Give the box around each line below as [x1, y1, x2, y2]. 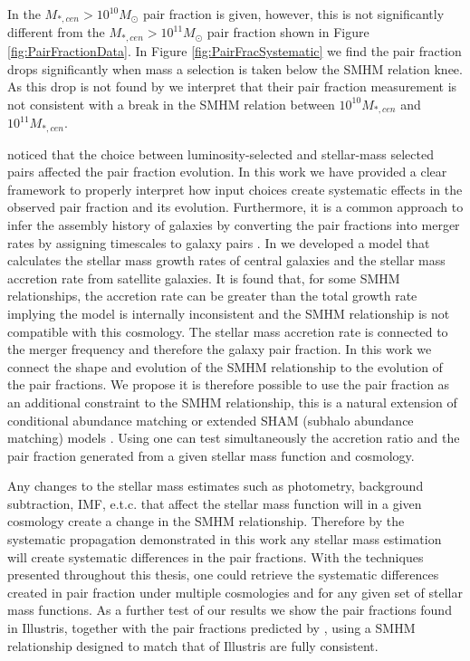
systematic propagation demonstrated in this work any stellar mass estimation [7, 530, 442, 549]
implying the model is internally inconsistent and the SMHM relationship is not [7, 303, 450, 322]
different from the [7, 23, 105, 42]
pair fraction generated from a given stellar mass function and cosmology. [7, 445, 415, 465]
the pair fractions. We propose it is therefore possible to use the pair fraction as [7, 375, 450, 394]
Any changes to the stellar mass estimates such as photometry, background [7, 476, 424, 495]
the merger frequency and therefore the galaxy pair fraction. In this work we [7, 340, 432, 359]
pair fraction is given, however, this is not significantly [142, 5, 445, 23]
